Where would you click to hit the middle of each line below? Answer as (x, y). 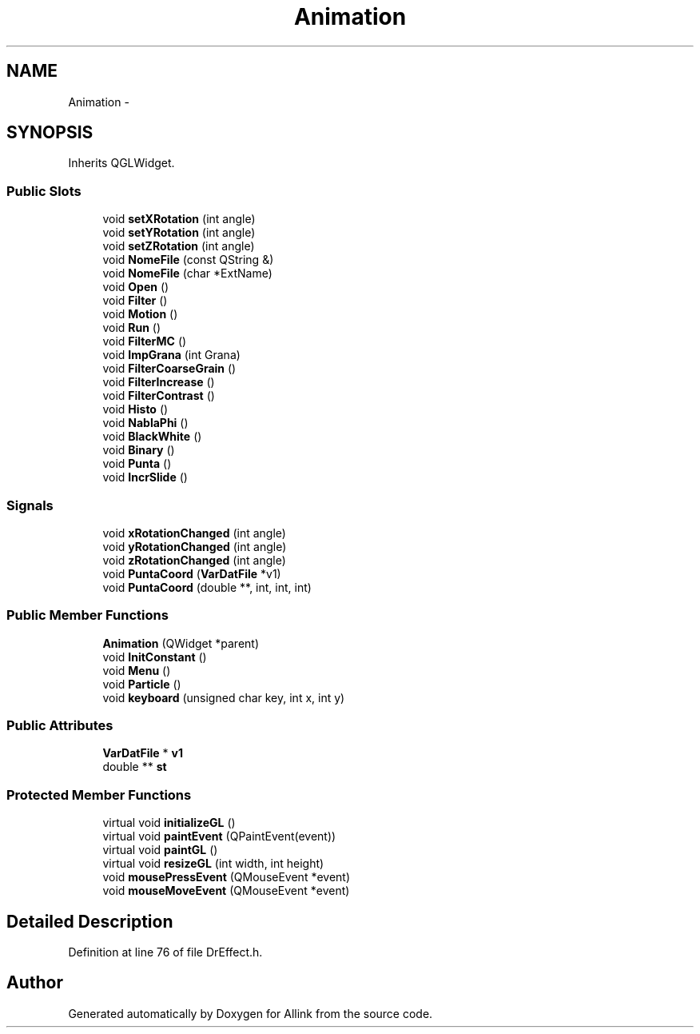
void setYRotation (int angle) (179, 233)
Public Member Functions (87, 615)
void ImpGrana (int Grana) (171, 355)
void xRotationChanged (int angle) (194, 533)
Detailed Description (90, 921)
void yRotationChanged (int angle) (195, 546)
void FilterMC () (145, 341)
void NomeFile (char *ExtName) (187, 273)
